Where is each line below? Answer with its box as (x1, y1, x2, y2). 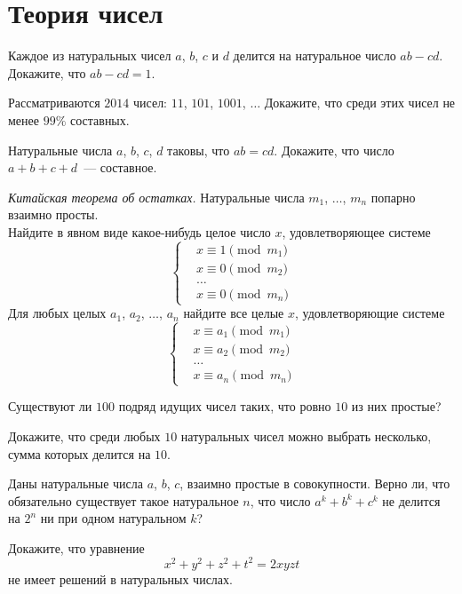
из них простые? (351, 397, 442, 416)
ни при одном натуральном (40, 509, 187, 527)
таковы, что (167, 140, 230, 159)
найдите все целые (183, 304, 284, 322)
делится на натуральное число (233, 46, 396, 65)
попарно (370, 187, 416, 206)
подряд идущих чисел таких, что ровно (118, 397, 331, 416)
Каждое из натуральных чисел (8, 46, 171, 65)
